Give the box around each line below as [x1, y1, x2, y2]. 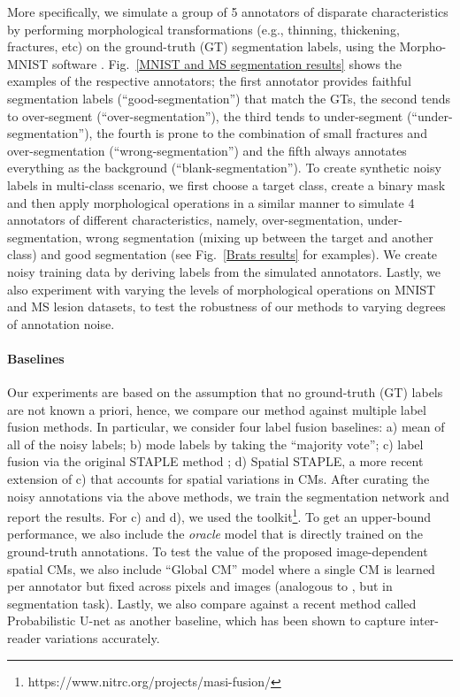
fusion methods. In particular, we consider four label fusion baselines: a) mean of [7, 417, 445, 436]
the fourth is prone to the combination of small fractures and [96, 124, 427, 142]
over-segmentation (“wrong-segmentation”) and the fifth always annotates [7, 141, 407, 159]
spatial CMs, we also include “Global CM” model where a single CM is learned [7, 559, 435, 578]
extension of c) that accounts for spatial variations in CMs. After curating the [7, 470, 430, 488]
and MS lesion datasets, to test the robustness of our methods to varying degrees [7, 297, 446, 316]
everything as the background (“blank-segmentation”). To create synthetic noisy [7, 158, 441, 177]
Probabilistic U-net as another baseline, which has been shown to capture [7, 611, 406, 630]
